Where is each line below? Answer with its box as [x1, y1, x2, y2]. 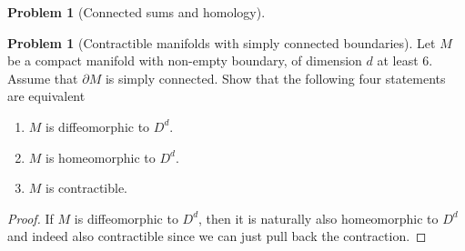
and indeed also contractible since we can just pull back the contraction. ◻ [7, 226, 427, 246]
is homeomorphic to [45, 147, 156, 166]
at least [377, 51, 419, 70]
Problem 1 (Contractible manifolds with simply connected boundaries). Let [7, 33, 436, 52]
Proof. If [7, 208, 54, 227]
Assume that [7, 68, 78, 87]
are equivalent [7, 86, 86, 105]
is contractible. [45, 178, 128, 197]
